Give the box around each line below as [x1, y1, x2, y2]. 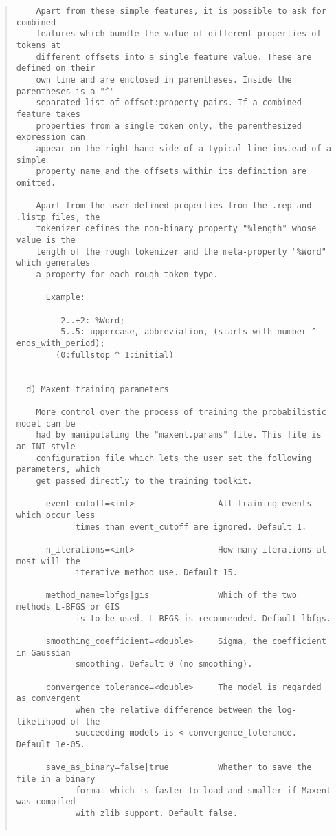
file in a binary [16, 773, 96, 784]
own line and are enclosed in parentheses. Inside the [36, 74, 292, 85]
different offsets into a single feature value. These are [36, 52, 312, 62]
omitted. [16, 178, 56, 188]
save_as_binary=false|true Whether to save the [45, 762, 312, 773]
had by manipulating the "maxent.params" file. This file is [36, 430, 322, 440]
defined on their [16, 63, 96, 74]
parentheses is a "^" [16, 86, 115, 96]
